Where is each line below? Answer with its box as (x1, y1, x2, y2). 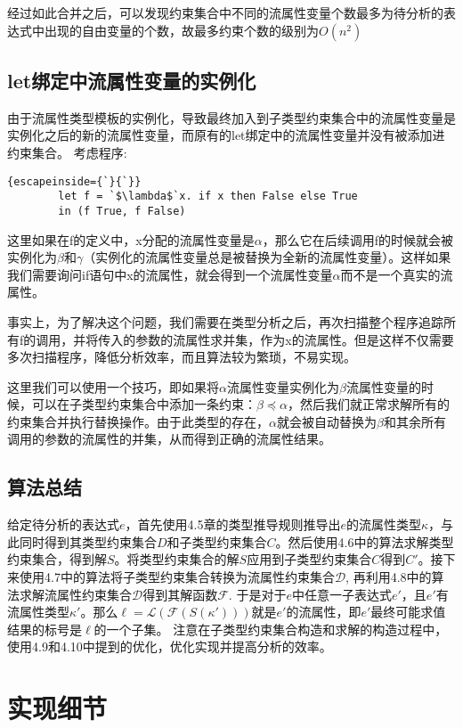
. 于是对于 (228, 585, 287, 603)
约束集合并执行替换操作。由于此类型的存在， (7, 412, 269, 430)
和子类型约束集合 (167, 532, 267, 551)
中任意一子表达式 (291, 585, 392, 603)
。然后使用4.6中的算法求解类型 (275, 532, 454, 551)
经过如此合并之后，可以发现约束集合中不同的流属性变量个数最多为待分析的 (7, 4, 443, 21)
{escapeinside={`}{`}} (7, 175, 142, 188)
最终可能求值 (370, 602, 446, 621)
